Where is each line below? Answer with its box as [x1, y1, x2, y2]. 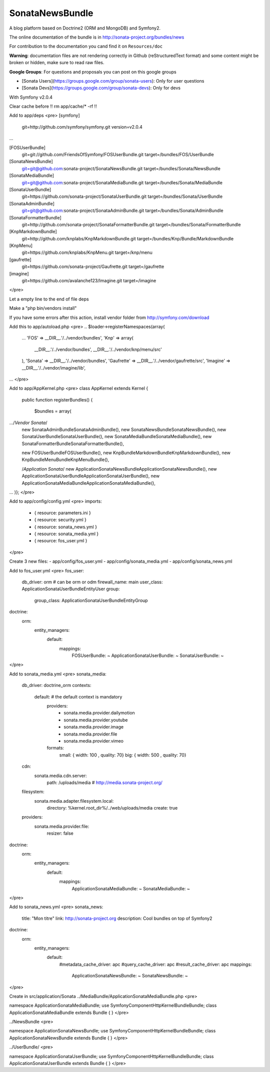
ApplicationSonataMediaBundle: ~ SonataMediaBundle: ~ [71, 885, 190, 891]
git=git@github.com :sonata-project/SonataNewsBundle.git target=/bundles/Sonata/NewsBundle [21, 165, 221, 171]
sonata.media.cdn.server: [34, 773, 87, 779]
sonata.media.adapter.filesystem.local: [34, 798, 114, 804]
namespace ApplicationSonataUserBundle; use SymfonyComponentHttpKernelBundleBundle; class [9, 1053, 214, 1059]
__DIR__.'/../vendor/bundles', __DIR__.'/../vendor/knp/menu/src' [34, 346, 162, 352]
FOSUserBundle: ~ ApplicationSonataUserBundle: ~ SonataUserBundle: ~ [71, 652, 224, 658]
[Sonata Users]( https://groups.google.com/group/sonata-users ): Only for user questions [21, 78, 204, 84]
